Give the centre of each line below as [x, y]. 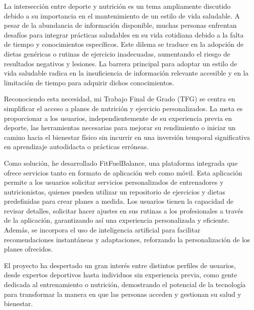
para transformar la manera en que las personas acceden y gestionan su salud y [123, 294]
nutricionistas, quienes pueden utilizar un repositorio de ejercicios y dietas [115, 191]
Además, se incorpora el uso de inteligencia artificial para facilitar [102, 230]
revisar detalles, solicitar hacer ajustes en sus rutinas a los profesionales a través [124, 210]
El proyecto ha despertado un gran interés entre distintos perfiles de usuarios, [120, 265]
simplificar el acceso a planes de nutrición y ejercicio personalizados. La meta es [123, 108]
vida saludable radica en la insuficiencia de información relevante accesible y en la [126, 73]
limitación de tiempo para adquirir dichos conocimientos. [89, 82]
